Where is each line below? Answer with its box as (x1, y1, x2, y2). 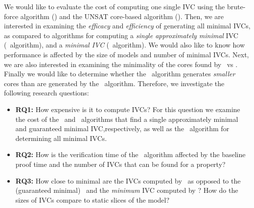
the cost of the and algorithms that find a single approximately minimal (15, 114, 238, 124)
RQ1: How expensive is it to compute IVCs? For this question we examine (15, 104, 240, 114)
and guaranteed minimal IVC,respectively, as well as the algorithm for (15, 123, 230, 134)
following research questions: (4, 88, 89, 98)
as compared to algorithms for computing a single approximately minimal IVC (4, 30, 238, 40)
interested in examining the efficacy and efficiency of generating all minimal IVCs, (4, 21, 251, 31)
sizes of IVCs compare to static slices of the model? (15, 194, 170, 205)
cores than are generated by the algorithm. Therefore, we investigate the (4, 78, 225, 88)
